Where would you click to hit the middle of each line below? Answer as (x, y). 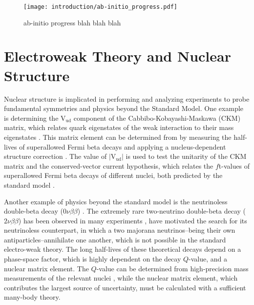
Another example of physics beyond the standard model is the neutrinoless (116, 201)
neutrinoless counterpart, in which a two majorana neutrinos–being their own (120, 230)
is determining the (31, 118)
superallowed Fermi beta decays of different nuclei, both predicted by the (113, 175)
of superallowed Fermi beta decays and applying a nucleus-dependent (123, 146)
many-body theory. (32, 297)
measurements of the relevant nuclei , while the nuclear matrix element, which (121, 278)
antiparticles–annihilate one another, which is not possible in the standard (115, 239)
